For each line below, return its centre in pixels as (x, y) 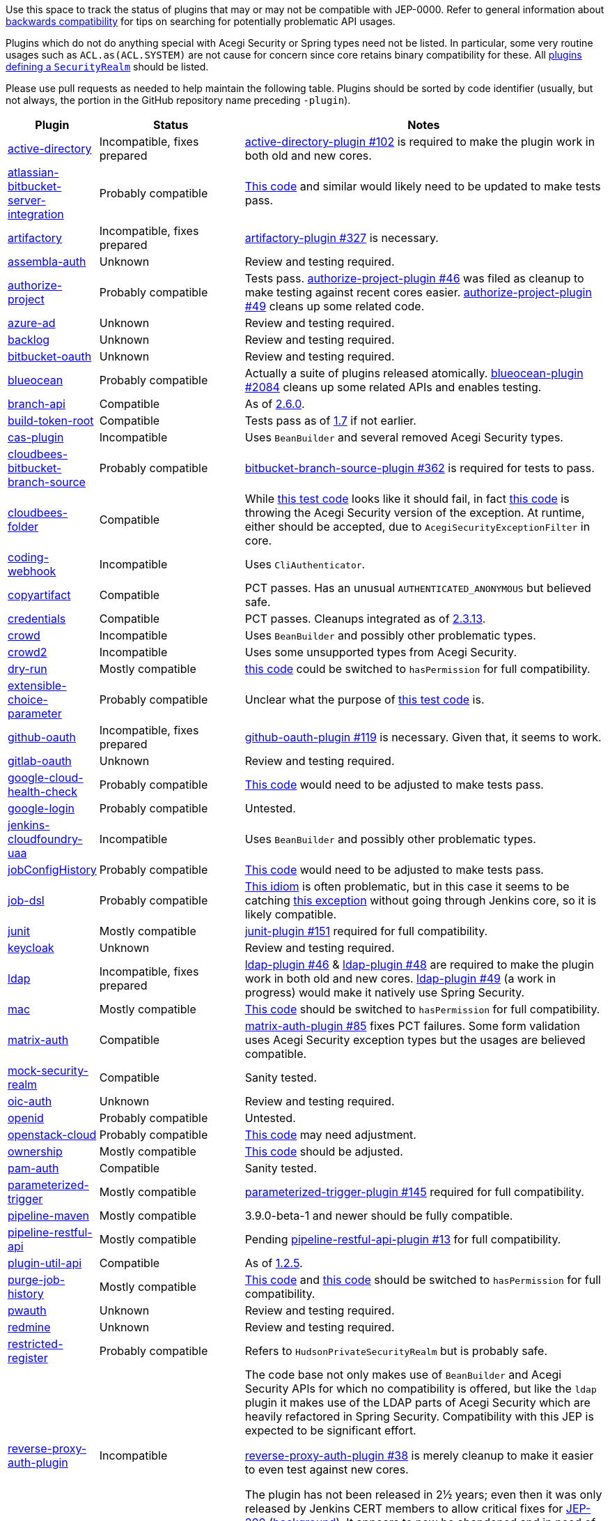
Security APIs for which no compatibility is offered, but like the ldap (421, 1388)
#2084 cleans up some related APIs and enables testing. (393, 387)
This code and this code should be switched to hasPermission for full (423, 1280)
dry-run (28, 669)
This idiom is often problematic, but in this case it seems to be (407, 886)
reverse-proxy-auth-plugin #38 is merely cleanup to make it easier (419, 1455)
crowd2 (28, 652)
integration (36, 214)
